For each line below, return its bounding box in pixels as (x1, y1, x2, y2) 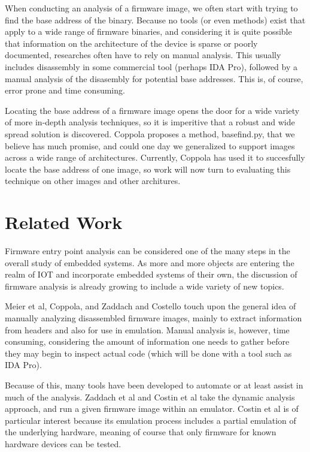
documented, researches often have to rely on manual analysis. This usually (5, 49, 281, 61)
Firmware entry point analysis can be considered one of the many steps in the (5, 245, 290, 257)
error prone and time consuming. (5, 84, 125, 97)
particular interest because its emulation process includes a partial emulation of (5, 414, 296, 426)
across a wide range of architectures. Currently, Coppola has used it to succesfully (5, 151, 305, 164)
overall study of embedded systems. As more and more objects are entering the (5, 256, 294, 269)
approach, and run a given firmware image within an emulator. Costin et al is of (5, 402, 299, 415)
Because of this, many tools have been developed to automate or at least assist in (5, 378, 303, 391)
